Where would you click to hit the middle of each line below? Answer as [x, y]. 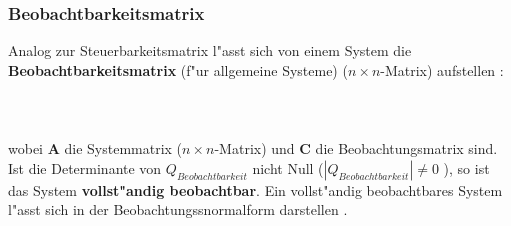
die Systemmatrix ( [123, 148]
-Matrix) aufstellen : [442, 69]
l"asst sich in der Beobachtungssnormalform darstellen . [178, 209]
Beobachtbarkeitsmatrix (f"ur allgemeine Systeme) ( [178, 69]
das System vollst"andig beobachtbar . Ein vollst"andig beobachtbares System [255, 189]
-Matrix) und [254, 148]
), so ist [466, 167]
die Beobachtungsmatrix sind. [406, 148]
